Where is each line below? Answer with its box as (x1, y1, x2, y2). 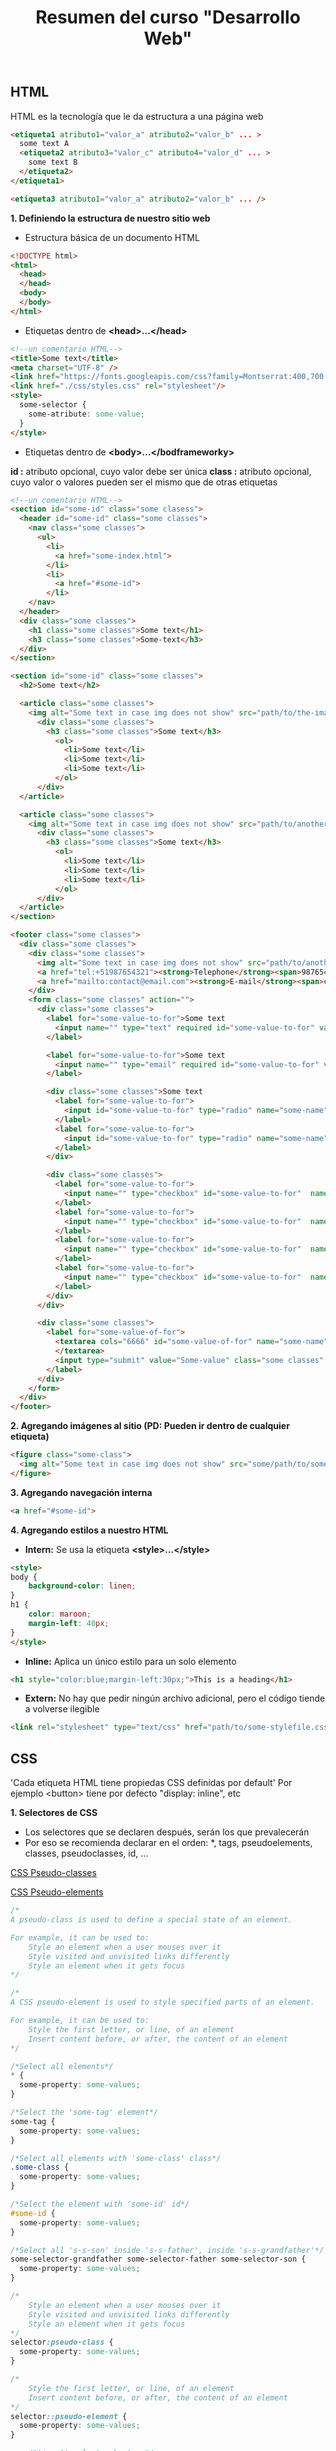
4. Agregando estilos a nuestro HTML (10, 1524, 169, 1536)
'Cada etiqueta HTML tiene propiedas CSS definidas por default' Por (10, 1777, 293, 1789)
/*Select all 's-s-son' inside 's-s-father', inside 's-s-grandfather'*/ (10, 2245, 325, 2255)
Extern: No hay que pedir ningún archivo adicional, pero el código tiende (24, 1692, 326, 1705)
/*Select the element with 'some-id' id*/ (10, 2199, 190, 2210)
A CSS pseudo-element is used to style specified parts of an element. (10, 1997, 315, 2008)
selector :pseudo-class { (10, 2337, 114, 2348)
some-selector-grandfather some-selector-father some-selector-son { (10, 2254, 307, 2265)
